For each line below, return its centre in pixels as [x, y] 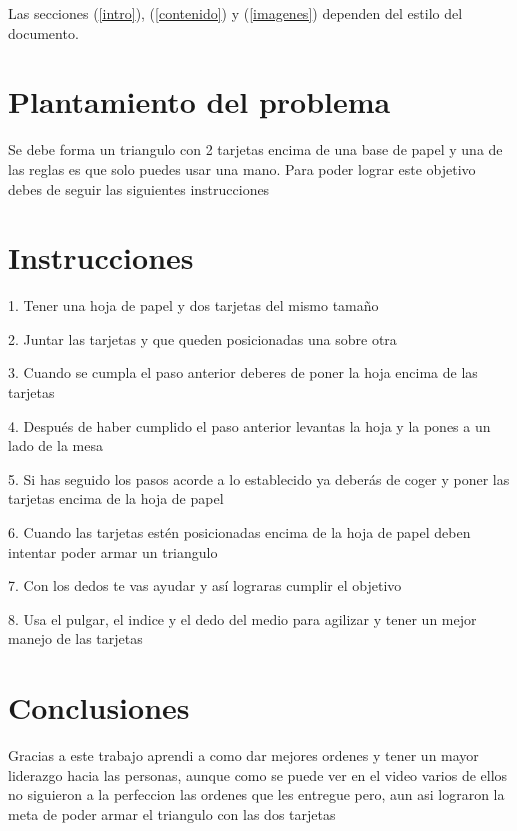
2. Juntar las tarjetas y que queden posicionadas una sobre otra [202, 338]
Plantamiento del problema [199, 101]
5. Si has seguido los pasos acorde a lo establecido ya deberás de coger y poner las [259, 478]
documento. [43, 32]
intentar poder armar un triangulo [113, 551]
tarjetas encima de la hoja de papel [116, 498]
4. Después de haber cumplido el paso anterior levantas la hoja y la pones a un [249, 425]
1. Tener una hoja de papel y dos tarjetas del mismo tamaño [193, 305]
